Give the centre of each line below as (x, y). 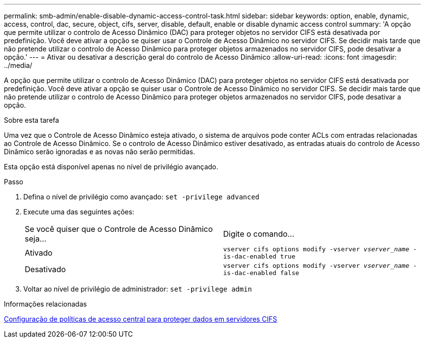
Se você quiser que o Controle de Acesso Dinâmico (119, 229)
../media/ (18, 65)
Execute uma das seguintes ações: (79, 212)
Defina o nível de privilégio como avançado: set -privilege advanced (141, 197)
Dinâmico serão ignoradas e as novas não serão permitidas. (100, 152)
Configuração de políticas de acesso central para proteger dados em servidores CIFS (141, 319)
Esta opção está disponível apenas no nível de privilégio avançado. (111, 167)
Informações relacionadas (45, 304)
